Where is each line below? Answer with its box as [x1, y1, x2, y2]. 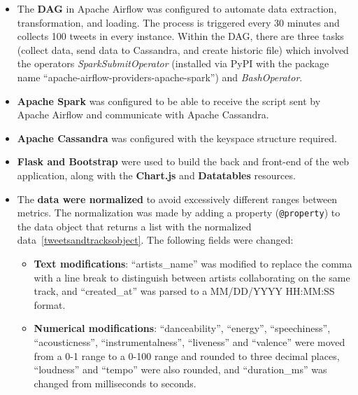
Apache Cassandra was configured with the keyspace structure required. [17, 130, 337, 145]
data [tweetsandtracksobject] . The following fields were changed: [17, 233, 294, 247]
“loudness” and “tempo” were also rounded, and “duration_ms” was [34, 362, 327, 377]
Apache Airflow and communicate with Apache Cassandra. [17, 107, 269, 122]
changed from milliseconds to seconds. [34, 375, 196, 390]
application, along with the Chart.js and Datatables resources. [17, 167, 296, 182]
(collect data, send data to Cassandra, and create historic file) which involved [17, 42, 349, 57]
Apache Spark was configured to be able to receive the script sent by [17, 93, 321, 108]
